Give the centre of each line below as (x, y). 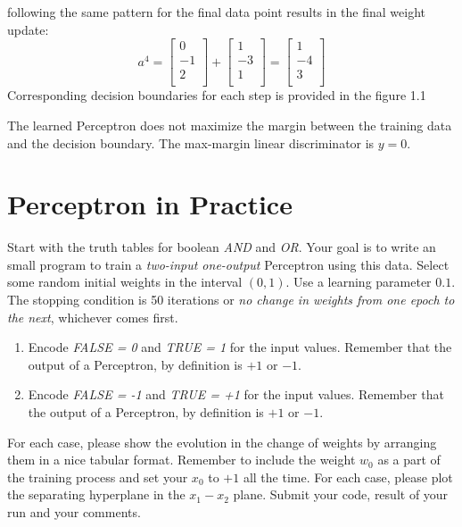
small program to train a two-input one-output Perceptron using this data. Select (228, 264)
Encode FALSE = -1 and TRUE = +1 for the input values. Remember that (236, 394)
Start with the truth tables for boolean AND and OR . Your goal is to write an (222, 247)
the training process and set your (98, 477)
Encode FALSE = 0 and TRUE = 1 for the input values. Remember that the (240, 347)
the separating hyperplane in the (96, 494)
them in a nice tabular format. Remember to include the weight (181, 460)
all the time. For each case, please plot (348, 477)
